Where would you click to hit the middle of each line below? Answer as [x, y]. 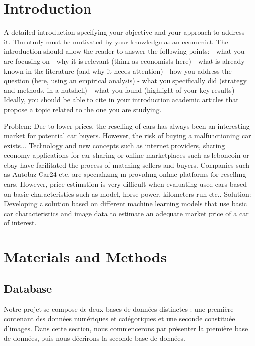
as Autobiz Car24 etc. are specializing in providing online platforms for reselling [125, 174]
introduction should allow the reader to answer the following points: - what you [124, 51]
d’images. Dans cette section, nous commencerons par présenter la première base [126, 328]
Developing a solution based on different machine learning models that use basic [126, 203]
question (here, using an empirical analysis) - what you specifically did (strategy [125, 80]
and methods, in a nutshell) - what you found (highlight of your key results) [119, 90]
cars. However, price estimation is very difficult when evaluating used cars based [125, 184]
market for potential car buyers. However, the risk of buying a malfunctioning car [127, 136]
